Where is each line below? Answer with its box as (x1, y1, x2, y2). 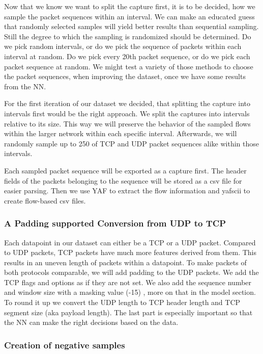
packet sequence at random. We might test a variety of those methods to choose (4, 61, 253, 71)
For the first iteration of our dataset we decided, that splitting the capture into (4, 98, 251, 109)
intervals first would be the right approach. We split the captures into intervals (4, 108, 250, 118)
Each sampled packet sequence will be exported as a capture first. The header (4, 165, 247, 175)
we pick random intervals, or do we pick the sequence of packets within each (4, 41, 242, 52)
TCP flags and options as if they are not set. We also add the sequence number (4, 276, 252, 287)
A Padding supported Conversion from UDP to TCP (4, 217, 226, 230)
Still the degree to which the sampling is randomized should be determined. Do (4, 31, 251, 41)
